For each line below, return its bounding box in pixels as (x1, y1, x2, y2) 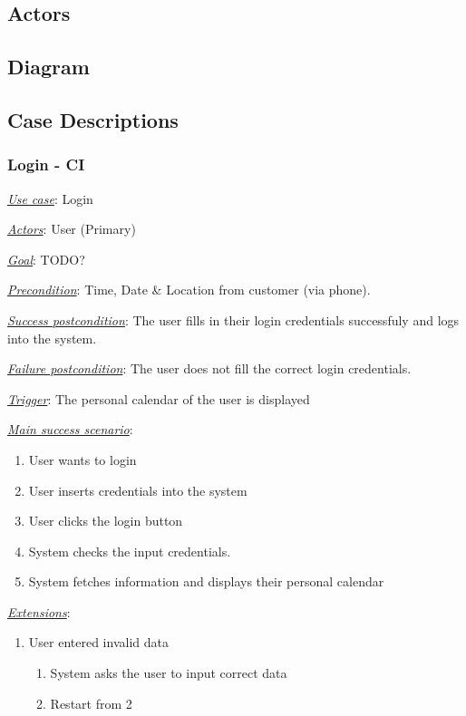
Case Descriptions (7, 105, 179, 133)
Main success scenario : (7, 420, 133, 439)
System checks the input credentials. (28, 541, 231, 560)
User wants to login (28, 450, 137, 469)
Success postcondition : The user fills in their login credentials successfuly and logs (7, 310, 460, 329)
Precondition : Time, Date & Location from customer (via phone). (7, 280, 371, 299)
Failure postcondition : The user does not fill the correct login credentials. (7, 359, 412, 378)
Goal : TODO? (7, 249, 85, 268)
